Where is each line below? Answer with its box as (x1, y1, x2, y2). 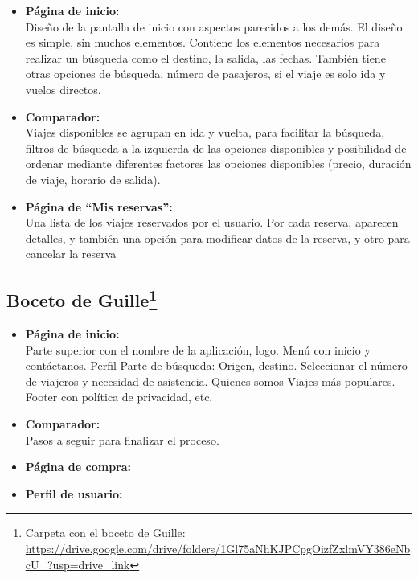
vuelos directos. (25, 80, 101, 97)
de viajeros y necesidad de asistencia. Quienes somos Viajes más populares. (25, 372, 395, 389)
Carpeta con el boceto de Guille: (25, 524, 186, 541)
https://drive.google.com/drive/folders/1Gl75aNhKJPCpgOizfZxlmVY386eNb (25, 540, 411, 557)
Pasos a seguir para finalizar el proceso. (25, 431, 219, 448)
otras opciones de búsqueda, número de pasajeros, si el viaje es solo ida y (25, 65, 386, 82)
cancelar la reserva (25, 245, 117, 262)
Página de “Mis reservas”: (25, 198, 173, 215)
